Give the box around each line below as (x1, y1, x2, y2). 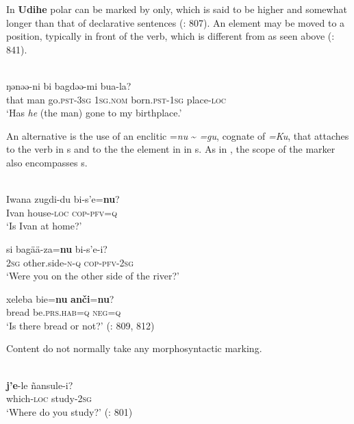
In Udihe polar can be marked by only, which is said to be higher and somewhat (6, 2, 347, 16)
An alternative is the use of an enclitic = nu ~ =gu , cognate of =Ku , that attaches (6, 128, 349, 142)
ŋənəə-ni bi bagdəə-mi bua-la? (6, 78, 131, 92)
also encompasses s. (6, 155, 88, 169)
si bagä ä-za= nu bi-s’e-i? (6, 241, 108, 255)
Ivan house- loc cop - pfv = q (6, 205, 118, 219)
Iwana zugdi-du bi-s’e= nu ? (6, 192, 120, 206)
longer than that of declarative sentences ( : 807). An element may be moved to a (6, 15, 345, 29)
